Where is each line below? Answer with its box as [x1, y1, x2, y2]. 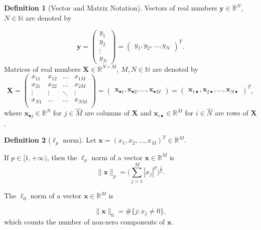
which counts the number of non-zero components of [4, 216, 165, 226]
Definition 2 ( [4, 135, 51, 145]
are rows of [214, 107, 248, 118]
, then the [47, 152, 77, 162]
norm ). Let [63, 135, 96, 145]
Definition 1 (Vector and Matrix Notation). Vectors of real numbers [4, 3, 217, 13]
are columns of [84, 107, 129, 118]
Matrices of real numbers [4, 63, 81, 74]
